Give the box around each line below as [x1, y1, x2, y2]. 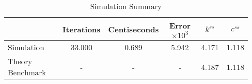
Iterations [63, 23, 101, 35]
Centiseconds [108, 23, 159, 35]
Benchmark [8, 67, 46, 78]
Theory [8, 56, 32, 67]
